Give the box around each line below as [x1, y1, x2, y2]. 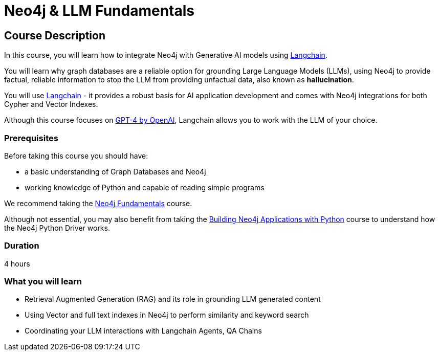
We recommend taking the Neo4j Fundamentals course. [4, 198, 192, 208]
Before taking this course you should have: [4, 151, 148, 160]
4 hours [4, 259, 30, 268]
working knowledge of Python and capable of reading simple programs [25, 183, 265, 192]
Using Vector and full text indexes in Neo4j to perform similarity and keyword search [25, 310, 309, 320]
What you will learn [4, 276, 82, 287]
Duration [4, 240, 39, 251]
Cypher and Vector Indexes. [4, 100, 98, 109]
